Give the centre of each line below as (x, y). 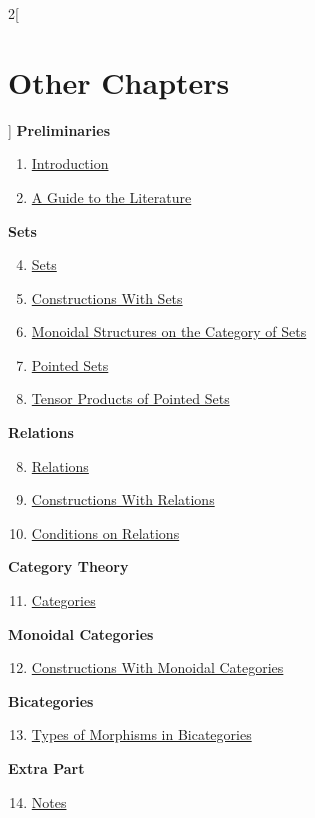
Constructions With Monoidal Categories (157, 667)
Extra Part (46, 768)
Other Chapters (119, 81)
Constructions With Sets (107, 297)
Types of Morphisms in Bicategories (141, 734)
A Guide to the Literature (111, 196)
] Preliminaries (59, 129)
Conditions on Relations (105, 532)
